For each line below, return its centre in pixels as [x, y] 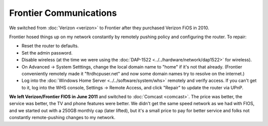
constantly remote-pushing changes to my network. [62, 118]
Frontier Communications [63, 13]
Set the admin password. [47, 53]
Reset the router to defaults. [50, 46]
